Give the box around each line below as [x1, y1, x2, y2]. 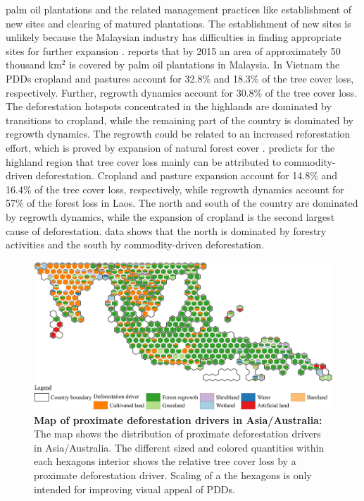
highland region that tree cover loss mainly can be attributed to [6, 154, 282, 169]
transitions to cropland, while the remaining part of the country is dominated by [6, 112, 353, 127]
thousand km [6, 57, 62, 72]
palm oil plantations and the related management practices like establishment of [6, 2, 352, 16]
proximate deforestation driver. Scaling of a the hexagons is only [34, 468, 312, 482]
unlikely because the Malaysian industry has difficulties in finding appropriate [6, 30, 341, 44]
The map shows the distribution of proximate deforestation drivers [34, 426, 321, 441]
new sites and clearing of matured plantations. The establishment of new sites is [6, 16, 351, 30]
